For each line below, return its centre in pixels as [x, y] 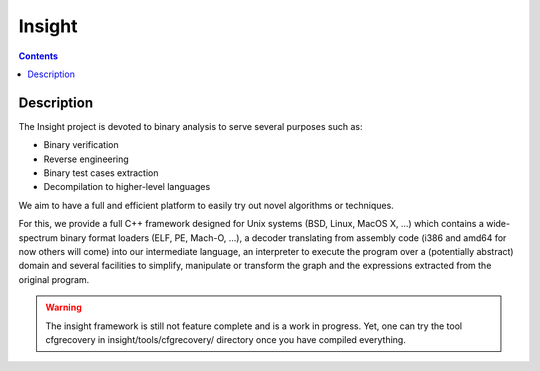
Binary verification [81, 145]
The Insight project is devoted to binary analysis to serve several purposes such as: [190, 126]
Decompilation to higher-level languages [127, 187]
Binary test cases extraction [101, 173]
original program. [54, 279]
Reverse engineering [86, 159]
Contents [38, 56]
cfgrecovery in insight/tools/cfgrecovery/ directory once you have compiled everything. [226, 339]
